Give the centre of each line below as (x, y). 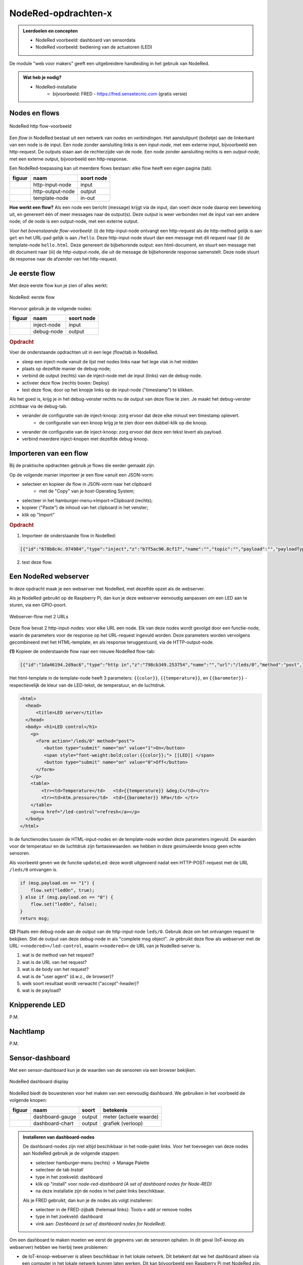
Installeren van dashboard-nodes (59, 1137)
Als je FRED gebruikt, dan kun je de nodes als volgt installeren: (88, 1200)
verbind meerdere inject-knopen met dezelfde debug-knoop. (85, 439)
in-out (88, 198)
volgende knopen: (28, 1100)
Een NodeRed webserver (49, 577)
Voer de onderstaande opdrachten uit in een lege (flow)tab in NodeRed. (84, 352)
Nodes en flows (35, 113)
